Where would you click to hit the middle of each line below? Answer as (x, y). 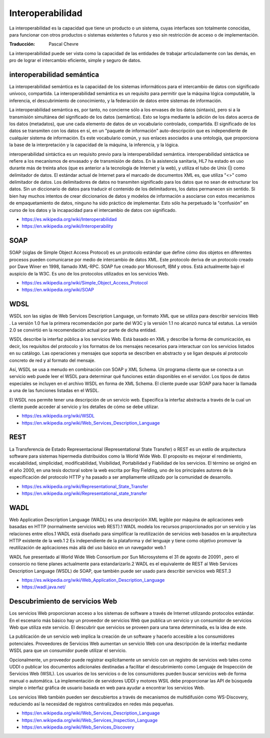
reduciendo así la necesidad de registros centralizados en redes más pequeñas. (92, 704)
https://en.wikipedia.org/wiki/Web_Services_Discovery (78, 727)
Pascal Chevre (63, 44)
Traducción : (22, 44)
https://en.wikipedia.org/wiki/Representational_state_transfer (84, 493)
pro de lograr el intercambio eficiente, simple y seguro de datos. (75, 61)
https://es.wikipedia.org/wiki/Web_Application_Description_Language (93, 580)
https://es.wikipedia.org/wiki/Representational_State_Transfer (85, 486)
